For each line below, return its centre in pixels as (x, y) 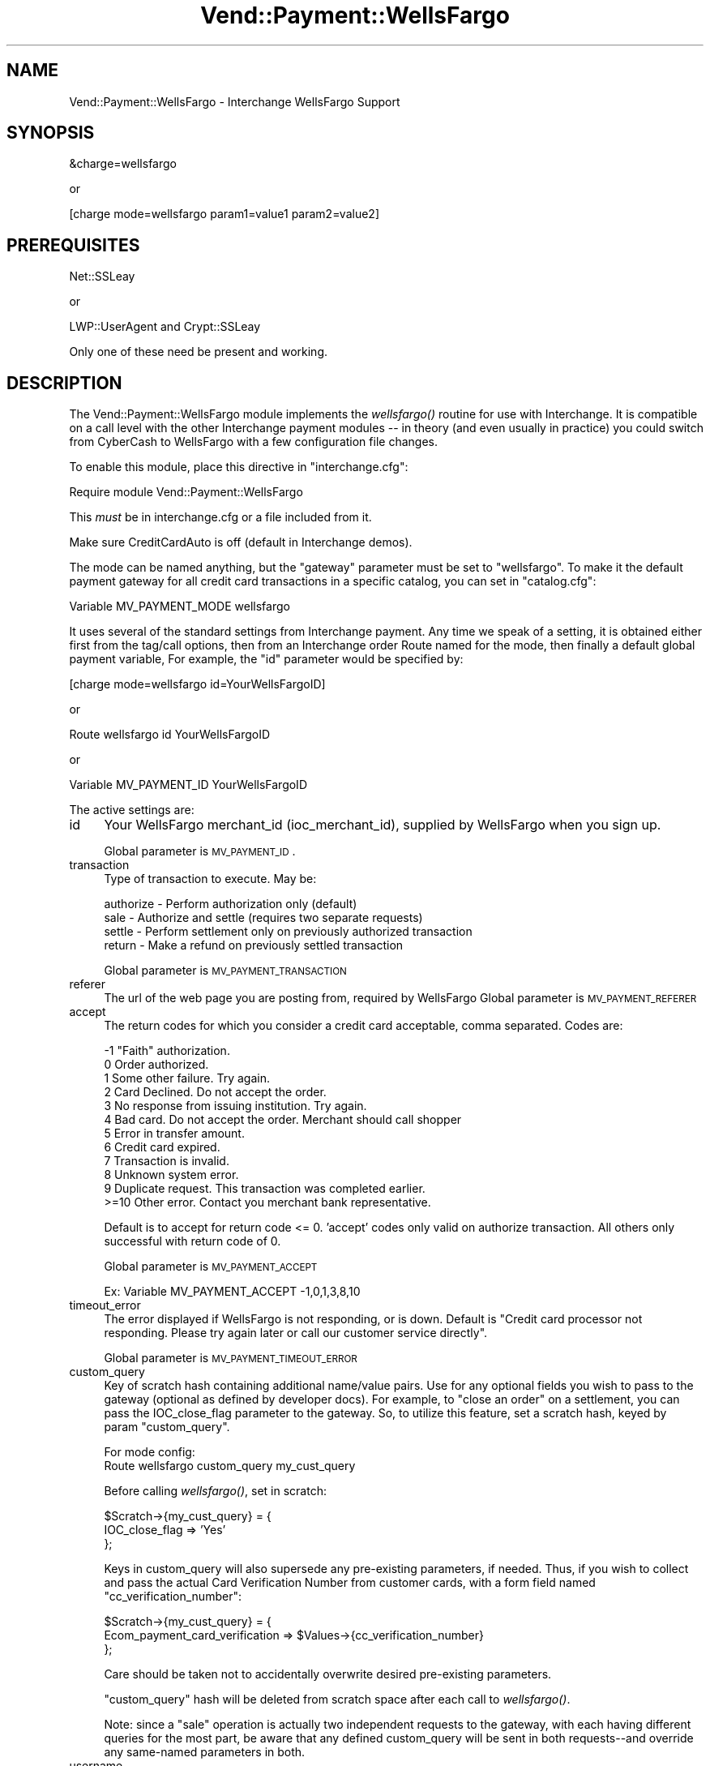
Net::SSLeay (102, 276)
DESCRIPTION (64, 383)
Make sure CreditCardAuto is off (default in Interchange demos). (241, 542)
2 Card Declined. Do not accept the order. (215, 1092)
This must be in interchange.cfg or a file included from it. (220, 517)
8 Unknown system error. (171, 1175)
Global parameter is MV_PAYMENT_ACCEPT (211, 1267)
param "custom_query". (167, 1427)
